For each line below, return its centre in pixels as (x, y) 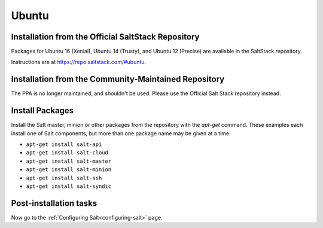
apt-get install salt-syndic (69, 186)
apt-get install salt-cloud (67, 153)
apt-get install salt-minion (69, 170)
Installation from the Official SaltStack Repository (105, 37)
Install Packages (42, 111)
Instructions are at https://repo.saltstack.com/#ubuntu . (79, 62)
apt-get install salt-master (69, 161)
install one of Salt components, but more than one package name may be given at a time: (121, 133)
